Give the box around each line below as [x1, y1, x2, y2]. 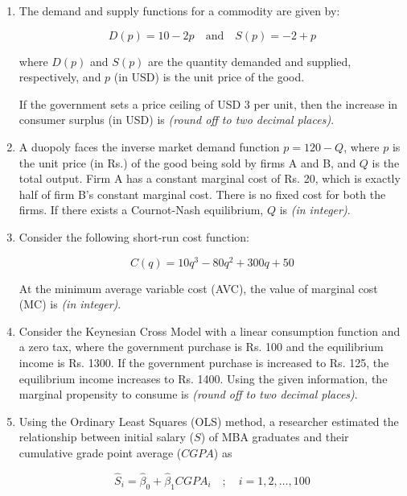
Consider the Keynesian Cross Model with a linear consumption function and [18, 322, 401, 339]
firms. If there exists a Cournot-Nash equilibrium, [18, 201, 264, 218]
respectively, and [18, 68, 101, 85]
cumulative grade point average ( [18, 444, 182, 461]
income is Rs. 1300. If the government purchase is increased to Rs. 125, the [18, 353, 389, 370]
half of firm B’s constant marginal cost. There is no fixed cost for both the [18, 185, 386, 202]
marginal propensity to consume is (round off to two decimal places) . [18, 386, 358, 403]
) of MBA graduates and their [200, 428, 349, 445]
